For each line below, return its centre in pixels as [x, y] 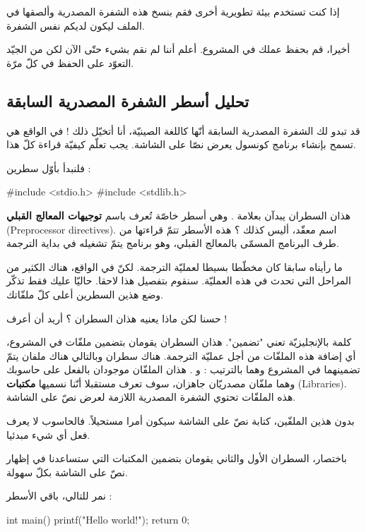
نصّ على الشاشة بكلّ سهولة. [67, 472]
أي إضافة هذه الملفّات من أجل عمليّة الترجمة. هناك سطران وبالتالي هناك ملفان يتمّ [181, 355]
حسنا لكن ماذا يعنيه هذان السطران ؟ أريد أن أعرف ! [117, 318]
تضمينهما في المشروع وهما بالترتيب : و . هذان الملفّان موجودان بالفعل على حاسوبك [183, 369]
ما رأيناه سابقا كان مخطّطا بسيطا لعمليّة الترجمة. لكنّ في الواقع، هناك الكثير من [175, 266]
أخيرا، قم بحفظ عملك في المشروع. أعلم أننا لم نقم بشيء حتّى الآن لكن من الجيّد [178, 49]
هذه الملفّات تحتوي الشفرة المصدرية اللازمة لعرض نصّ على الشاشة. [151, 397]
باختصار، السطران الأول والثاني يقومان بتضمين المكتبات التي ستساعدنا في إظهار [177, 458]
